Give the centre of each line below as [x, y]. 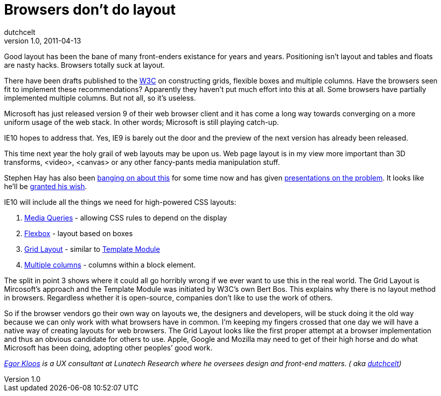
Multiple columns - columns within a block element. [110, 265]
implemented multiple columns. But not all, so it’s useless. [100, 98]
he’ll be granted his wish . [46, 186]
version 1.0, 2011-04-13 [43, 40]
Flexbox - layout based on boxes [79, 233]
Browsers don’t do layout [90, 10]
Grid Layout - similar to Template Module [92, 249]
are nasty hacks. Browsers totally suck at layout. [84, 65]
